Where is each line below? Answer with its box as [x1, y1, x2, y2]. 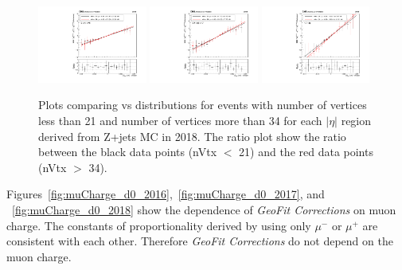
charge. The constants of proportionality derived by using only [6, 217, 311, 233]
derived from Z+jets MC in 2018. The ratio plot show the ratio [38, 127, 346, 144]
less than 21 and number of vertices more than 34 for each [38, 112, 322, 129]
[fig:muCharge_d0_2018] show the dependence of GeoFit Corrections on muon [12, 202, 396, 218]
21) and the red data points [239, 143, 373, 160]
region [341, 112, 372, 129]
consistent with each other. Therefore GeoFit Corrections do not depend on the [6, 233, 393, 249]
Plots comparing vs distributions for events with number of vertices [38, 96, 367, 113]
